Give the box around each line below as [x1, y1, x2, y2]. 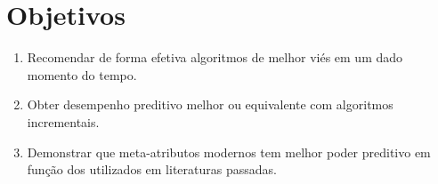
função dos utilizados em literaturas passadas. [27, 160, 277, 179]
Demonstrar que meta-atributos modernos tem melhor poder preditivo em [27, 142, 431, 161]
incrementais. [27, 112, 100, 131]
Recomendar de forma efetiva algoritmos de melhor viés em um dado [27, 48, 403, 67]
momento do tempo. [27, 65, 137, 84]
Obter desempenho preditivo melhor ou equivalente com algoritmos [27, 95, 393, 114]
